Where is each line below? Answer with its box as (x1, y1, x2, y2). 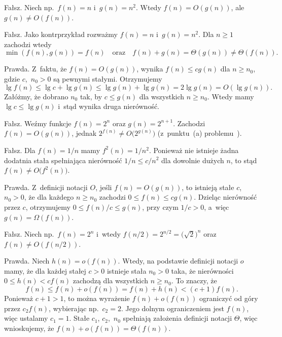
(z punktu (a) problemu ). (157, 128, 242, 138)
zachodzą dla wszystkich (73, 275, 149, 286)
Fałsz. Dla (4, 144, 36, 155)
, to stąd (230, 155, 257, 165)
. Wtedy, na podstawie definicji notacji (118, 255, 238, 266)
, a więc (204, 201, 229, 212)
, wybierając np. (49, 303, 99, 313)
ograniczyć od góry (199, 293, 258, 304)
